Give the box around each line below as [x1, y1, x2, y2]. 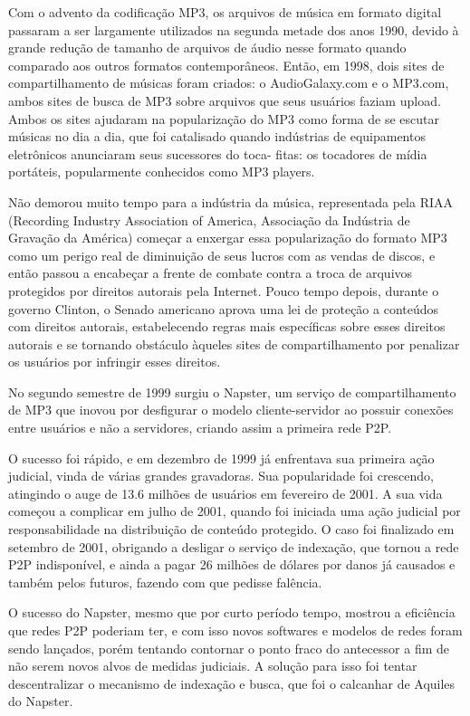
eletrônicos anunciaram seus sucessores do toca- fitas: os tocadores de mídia [8, 144, 427, 163]
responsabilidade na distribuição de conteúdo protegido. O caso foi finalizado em [8, 520, 455, 539]
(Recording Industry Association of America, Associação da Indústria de [8, 210, 410, 229]
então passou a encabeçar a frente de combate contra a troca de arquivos [8, 263, 413, 282]
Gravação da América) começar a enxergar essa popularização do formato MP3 [8, 228, 447, 247]
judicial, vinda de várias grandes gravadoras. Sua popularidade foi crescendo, [8, 466, 434, 485]
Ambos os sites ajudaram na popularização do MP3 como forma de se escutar [8, 109, 439, 128]
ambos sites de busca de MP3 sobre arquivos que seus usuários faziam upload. [8, 91, 441, 110]
